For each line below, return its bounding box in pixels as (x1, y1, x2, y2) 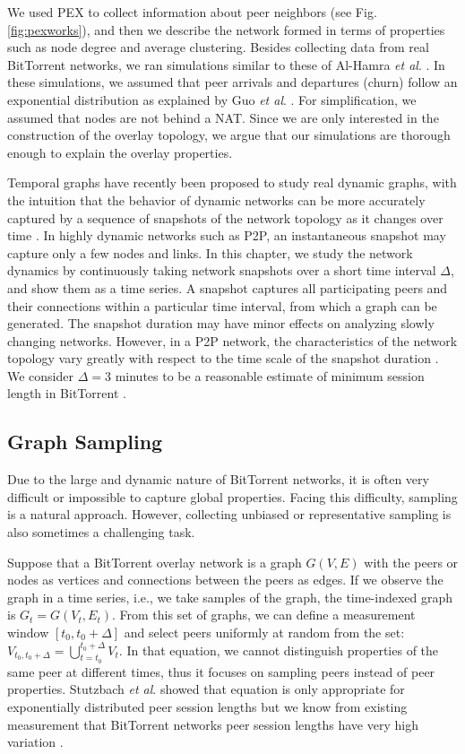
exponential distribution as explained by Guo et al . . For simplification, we (7, 90, 417, 108)
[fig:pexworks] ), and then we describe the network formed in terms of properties (7, 20, 445, 39)
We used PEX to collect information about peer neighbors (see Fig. (7, 3, 377, 21)
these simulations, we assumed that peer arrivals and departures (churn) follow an (7, 73, 458, 91)
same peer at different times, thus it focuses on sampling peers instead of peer (7, 662, 435, 680)
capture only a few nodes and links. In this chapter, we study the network (7, 243, 413, 262)
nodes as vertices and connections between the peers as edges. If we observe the (7, 570, 443, 589)
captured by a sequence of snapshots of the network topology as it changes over (7, 208, 443, 227)
